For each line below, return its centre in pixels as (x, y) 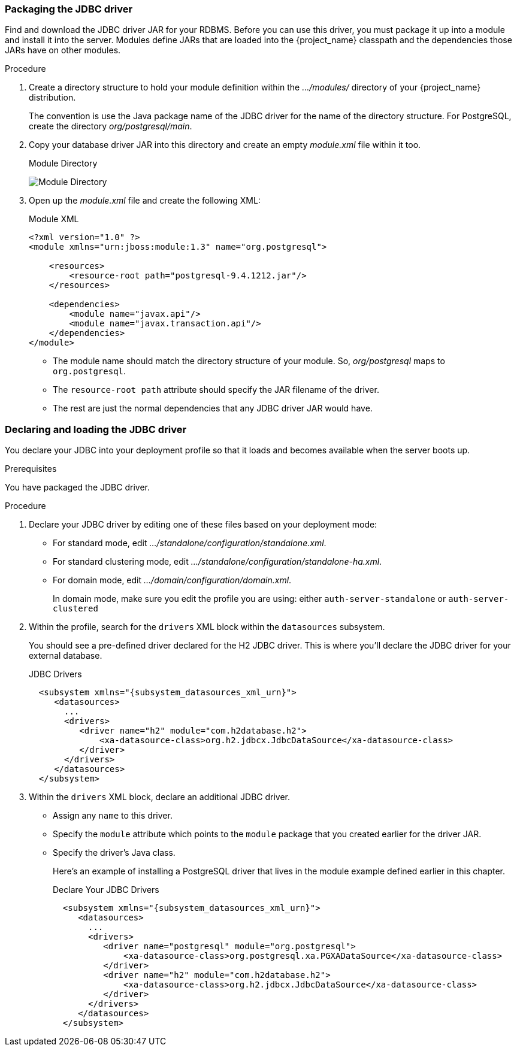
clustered (75, 609)
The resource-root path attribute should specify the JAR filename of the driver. (216, 390)
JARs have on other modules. (63, 50)
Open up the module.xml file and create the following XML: (145, 201)
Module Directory (63, 163)
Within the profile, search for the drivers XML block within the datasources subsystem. (207, 627)
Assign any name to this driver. (113, 816)
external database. (66, 656)
